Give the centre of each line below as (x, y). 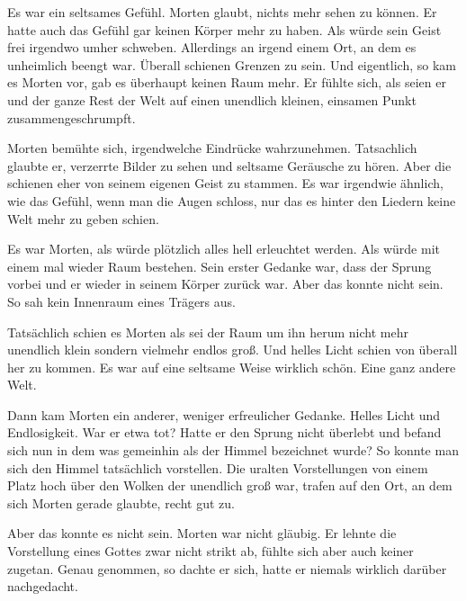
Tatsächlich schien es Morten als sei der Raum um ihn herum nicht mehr (208, 332)
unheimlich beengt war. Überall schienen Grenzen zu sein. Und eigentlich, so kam (232, 64)
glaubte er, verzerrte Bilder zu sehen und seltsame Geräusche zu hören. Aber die (229, 165)
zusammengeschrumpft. (72, 117)
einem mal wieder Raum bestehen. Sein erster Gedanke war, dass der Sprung (220, 266)
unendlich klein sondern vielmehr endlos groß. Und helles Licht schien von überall (233, 350)
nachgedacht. (43, 586)
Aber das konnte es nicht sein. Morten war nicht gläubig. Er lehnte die (202, 533)
